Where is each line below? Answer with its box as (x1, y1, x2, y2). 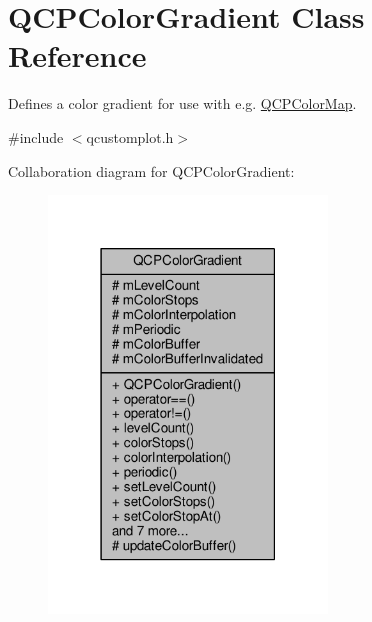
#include (8, 126, 64, 147)
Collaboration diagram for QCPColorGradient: (8, 160, 295, 181)
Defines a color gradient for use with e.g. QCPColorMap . (8, 93, 357, 114)
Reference (8, 35, 147, 76)
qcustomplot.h (86, 126, 174, 147)
